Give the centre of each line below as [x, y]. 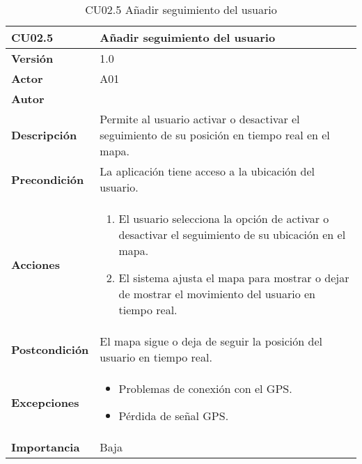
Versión [32, 58]
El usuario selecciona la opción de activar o [224, 218]
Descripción [44, 135]
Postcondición [50, 349]
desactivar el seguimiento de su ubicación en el [232, 234]
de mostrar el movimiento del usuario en [217, 294]
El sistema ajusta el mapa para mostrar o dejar [234, 278]
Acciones [36, 264]
